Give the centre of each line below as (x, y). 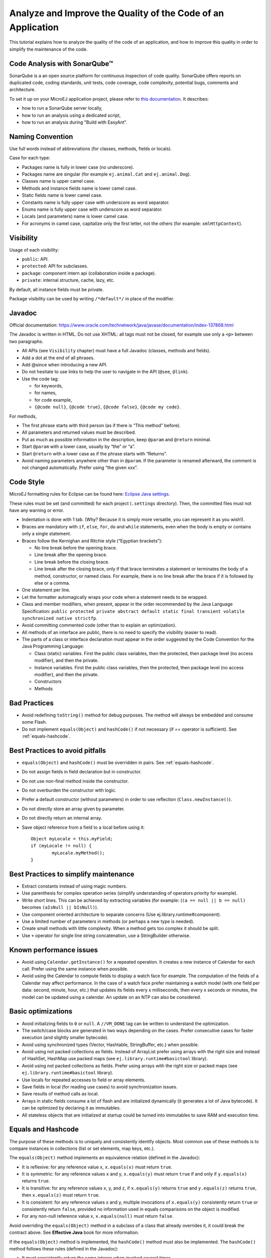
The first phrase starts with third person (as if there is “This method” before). (101, 426)
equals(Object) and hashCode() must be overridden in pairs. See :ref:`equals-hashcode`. (118, 762)
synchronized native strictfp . (60, 618)
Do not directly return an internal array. (62, 818)
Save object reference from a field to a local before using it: (83, 827)
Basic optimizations (41, 1011)
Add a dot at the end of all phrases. (58, 358)
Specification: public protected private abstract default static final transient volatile (133, 611)
